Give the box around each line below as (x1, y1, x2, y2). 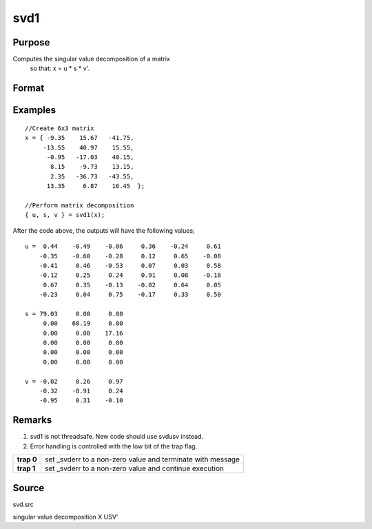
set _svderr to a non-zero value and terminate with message (45, 455, 240, 464)
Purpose (12, 37, 50, 48)
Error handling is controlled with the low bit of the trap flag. (30, 442, 198, 450)
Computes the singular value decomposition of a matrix (12, 55, 170, 63)
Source (12, 482, 45, 494)
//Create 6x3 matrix (25, 124, 94, 132)
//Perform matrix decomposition (25, 202, 134, 209)
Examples (12, 104, 56, 116)
